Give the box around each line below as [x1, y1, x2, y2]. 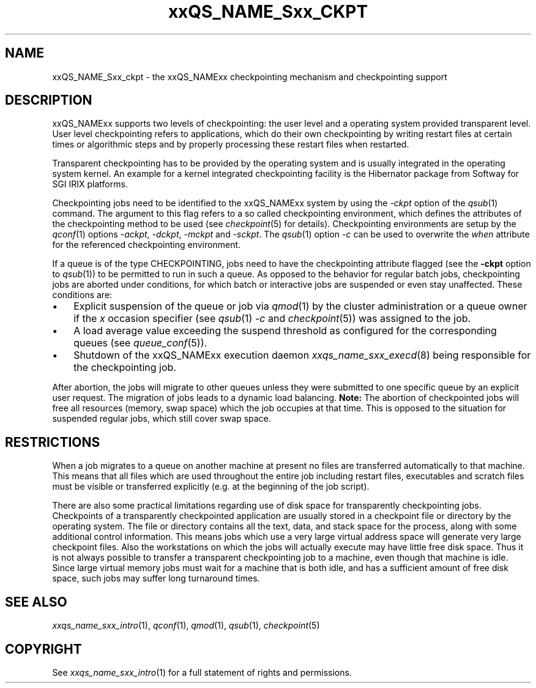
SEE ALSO [5, 594, 67, 610]
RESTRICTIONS [5, 434, 100, 450]
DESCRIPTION [5, 92, 92, 108]
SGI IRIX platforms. [52, 179, 128, 190]
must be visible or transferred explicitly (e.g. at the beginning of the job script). [52, 481, 370, 492]
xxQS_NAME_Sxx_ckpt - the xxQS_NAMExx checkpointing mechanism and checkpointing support [52, 71, 447, 82]
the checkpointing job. [73, 361, 176, 374]
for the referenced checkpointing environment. [52, 239, 241, 250]
